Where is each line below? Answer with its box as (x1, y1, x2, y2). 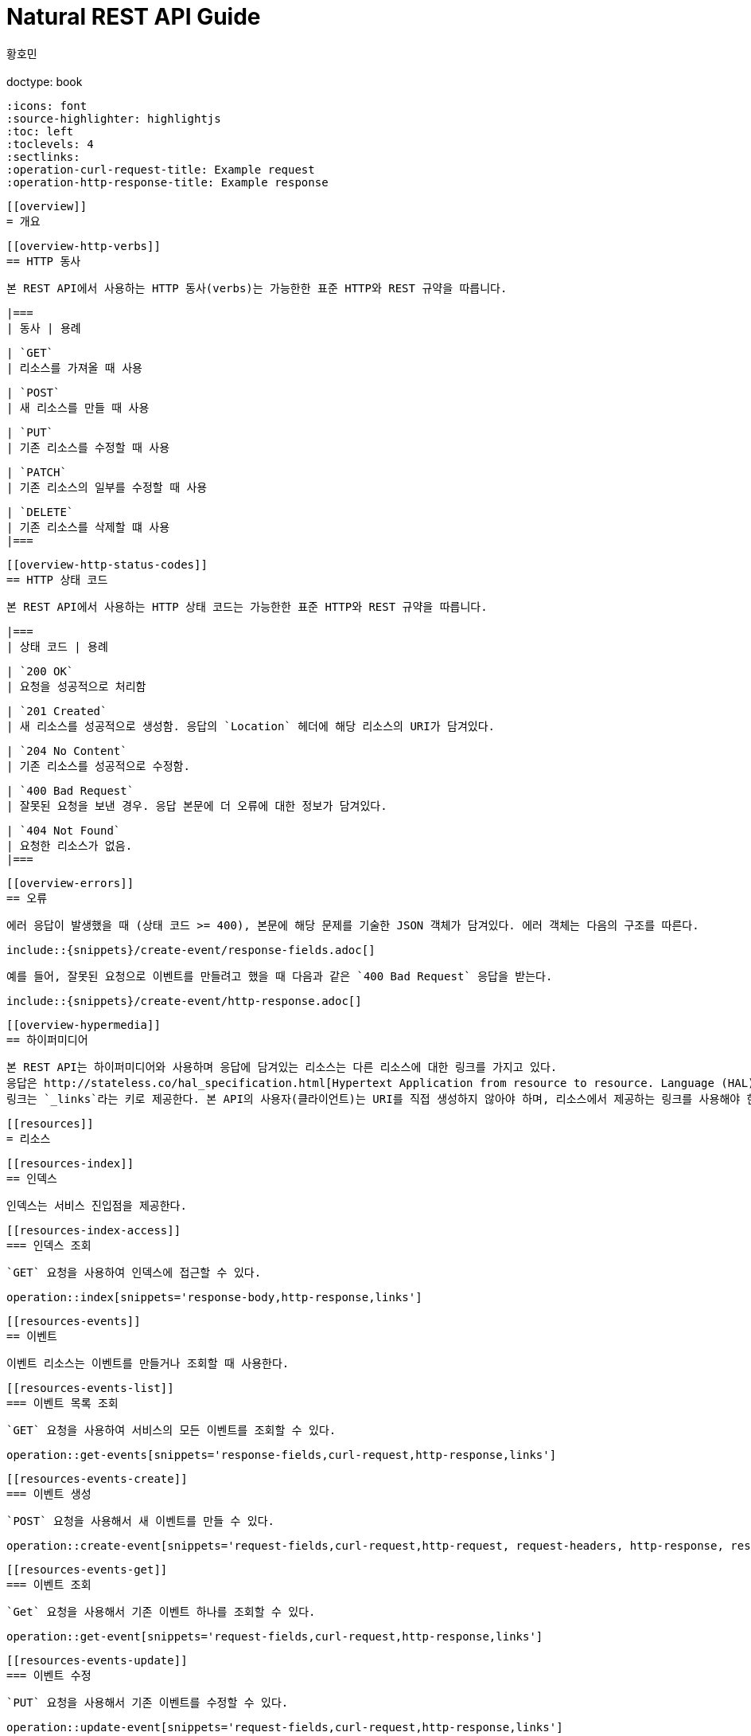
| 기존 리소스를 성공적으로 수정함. (6, 759, 190, 772)
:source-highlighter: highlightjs (6, 111, 221, 125)
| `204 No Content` (6, 744, 127, 757)
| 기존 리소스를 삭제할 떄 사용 (6, 520, 170, 534)
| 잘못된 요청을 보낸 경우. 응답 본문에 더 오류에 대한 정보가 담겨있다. (6, 799, 387, 812)
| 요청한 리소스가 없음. (6, 839, 133, 852)
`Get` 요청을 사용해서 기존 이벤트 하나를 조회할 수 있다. (6, 1605, 316, 1618)
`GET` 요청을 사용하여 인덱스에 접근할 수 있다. (6, 1265, 262, 1279)
